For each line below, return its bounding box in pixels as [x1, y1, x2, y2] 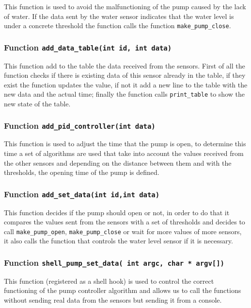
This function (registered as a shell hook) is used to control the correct [4, 275, 214, 286]
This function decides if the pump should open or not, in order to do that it [4, 207, 230, 217]
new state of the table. [4, 99, 71, 109]
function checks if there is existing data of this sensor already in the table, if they [4, 70, 246, 80]
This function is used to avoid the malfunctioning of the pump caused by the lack [4, 1, 246, 11]
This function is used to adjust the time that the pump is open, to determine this [4, 138, 246, 149]
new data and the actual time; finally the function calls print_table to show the [4, 89, 245, 99]
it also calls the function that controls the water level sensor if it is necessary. [4, 236, 233, 246]
